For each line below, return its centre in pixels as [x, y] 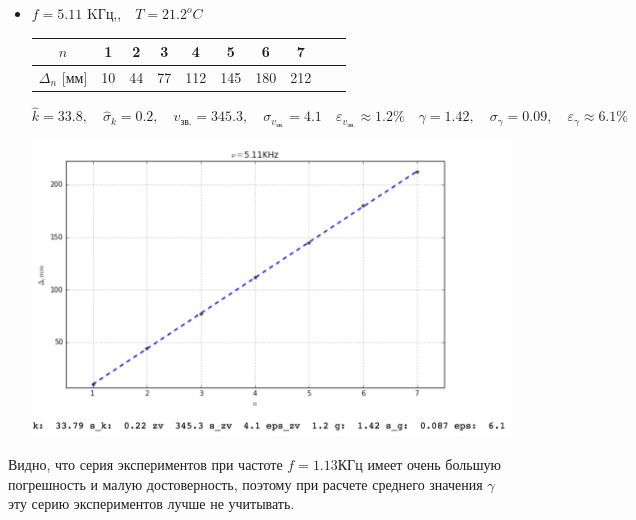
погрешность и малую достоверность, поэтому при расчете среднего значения [245, 483]
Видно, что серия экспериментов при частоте [145, 464]
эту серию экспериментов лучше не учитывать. [151, 503]
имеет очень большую [434, 464]
